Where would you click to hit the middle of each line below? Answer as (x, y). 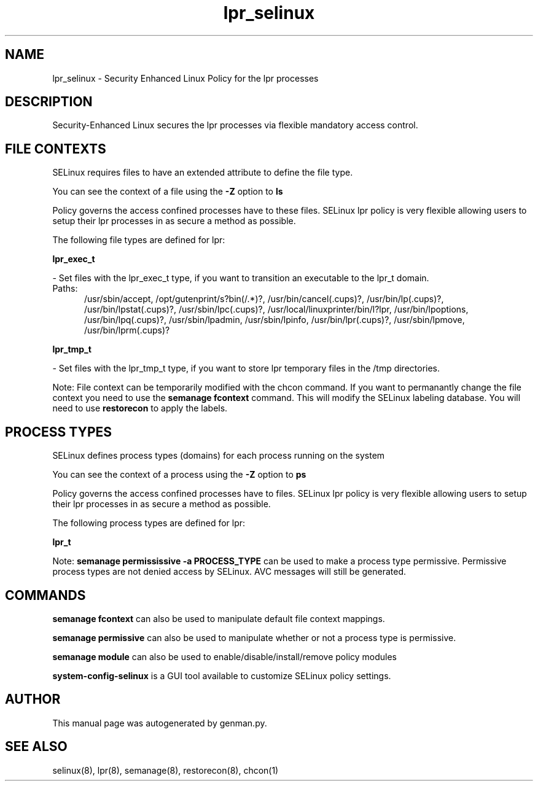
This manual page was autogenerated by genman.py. (160, 723)
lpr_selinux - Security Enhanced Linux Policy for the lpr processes (185, 78)
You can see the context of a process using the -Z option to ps (179, 475)
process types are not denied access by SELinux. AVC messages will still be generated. (229, 572)
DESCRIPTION (49, 102)
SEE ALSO (36, 747)
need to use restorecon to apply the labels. (140, 408)
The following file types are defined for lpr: (139, 240)
